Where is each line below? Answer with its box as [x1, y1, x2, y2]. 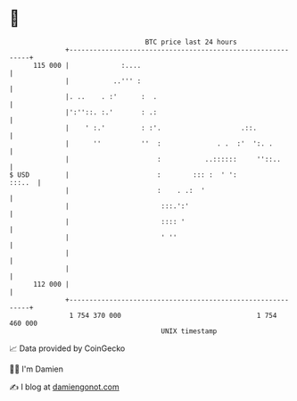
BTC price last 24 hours [144, 38, 238, 46]
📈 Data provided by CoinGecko [9, 343, 126, 354]
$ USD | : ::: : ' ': [9, 170, 238, 180]
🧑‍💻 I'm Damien [9, 363, 64, 374]
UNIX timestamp [161, 326, 218, 336]
